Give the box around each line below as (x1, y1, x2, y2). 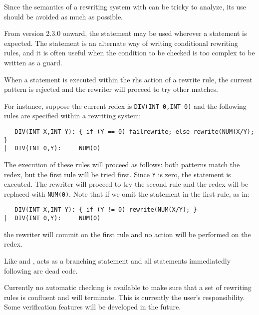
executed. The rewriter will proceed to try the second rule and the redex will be (4, 179, 249, 189)
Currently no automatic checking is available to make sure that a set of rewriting (4, 282, 252, 293)
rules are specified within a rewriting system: (4, 110, 141, 121)
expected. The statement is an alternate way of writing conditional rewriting (4, 37, 238, 48)
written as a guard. (4, 57, 62, 67)
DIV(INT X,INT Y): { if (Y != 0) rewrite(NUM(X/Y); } (14, 206, 197, 214)
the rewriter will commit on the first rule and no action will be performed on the (4, 229, 251, 239)
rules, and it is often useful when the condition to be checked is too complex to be (4, 47, 255, 58)
